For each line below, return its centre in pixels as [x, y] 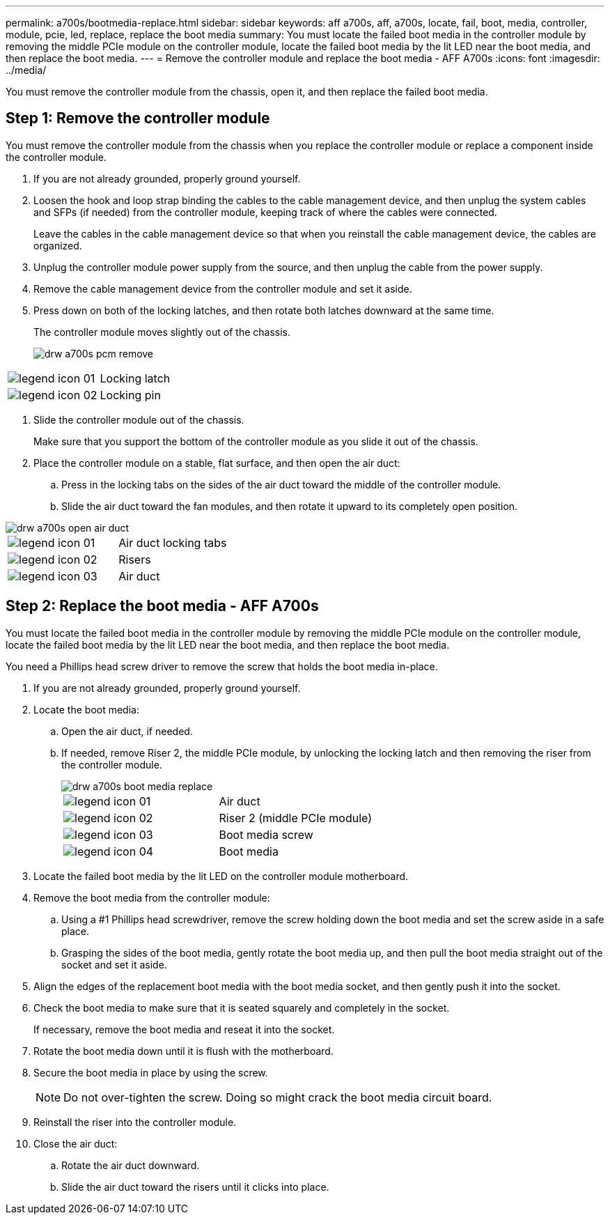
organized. [58, 245]
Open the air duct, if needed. [127, 731]
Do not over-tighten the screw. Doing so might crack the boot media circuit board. [278, 1097]
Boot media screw [266, 834]
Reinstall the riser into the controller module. [135, 1122]
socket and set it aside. [114, 964]
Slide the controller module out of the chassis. [139, 419]
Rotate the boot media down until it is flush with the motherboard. [183, 1051]
